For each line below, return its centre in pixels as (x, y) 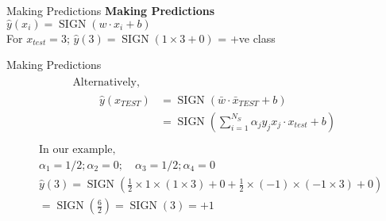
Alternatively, (106, 82)
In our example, (77, 149)
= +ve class (247, 38)
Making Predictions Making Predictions (111, 10)
